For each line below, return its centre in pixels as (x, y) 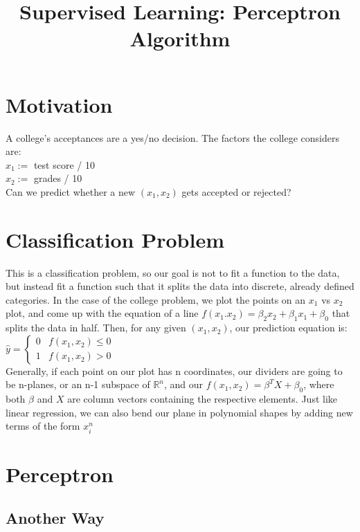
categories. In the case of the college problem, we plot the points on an (156, 299)
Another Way (55, 518)
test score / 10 (64, 164)
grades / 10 (58, 178)
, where (319, 384)
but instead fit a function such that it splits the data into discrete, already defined (180, 286)
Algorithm (180, 38)
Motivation (59, 104)
